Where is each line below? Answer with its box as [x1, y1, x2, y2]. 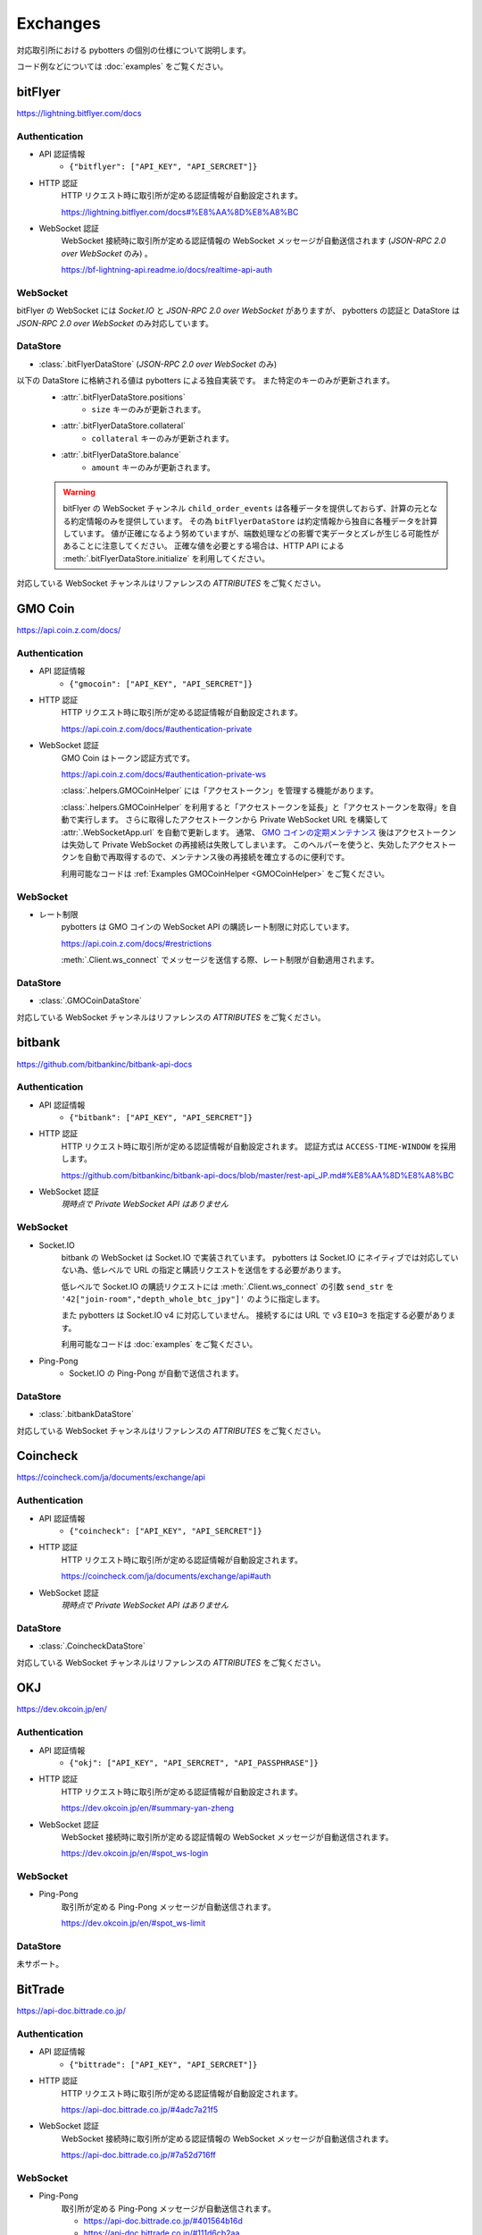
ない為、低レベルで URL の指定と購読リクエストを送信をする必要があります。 [61, 1265, 346, 1276]
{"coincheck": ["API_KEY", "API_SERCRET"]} [69, 1526, 262, 1537]
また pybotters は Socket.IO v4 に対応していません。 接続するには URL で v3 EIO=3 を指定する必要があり [61, 1310, 448, 1320]
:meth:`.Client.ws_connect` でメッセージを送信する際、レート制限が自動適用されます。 [61, 955, 379, 966]
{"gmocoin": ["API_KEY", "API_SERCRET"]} [69, 679, 253, 688]
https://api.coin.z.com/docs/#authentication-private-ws [61, 769, 267, 780]
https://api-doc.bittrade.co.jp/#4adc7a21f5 [61, 2104, 219, 2114]
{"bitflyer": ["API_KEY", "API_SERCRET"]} [69, 162, 258, 172]
